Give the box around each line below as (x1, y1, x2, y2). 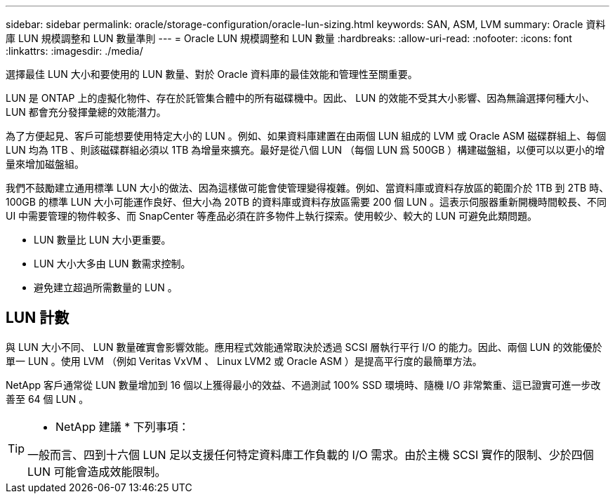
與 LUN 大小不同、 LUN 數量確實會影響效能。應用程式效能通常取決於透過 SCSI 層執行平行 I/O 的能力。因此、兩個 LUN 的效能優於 (6, 340, 602, 353)
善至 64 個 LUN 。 (6, 392, 89, 405)
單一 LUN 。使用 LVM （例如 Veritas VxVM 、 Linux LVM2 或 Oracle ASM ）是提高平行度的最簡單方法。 (6, 354, 482, 367)
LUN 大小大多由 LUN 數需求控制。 (34, 258, 191, 270)
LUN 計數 (6, 309, 70, 327)
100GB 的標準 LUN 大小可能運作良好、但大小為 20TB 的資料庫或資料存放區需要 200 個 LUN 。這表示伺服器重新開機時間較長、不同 (6, 196, 607, 208)
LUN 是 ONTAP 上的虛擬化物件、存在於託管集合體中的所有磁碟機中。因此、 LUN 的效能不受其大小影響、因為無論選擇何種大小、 (6, 92, 595, 104)
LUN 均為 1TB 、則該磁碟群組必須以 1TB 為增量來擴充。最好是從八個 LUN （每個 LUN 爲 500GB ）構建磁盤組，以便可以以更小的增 (6, 144, 605, 156)
